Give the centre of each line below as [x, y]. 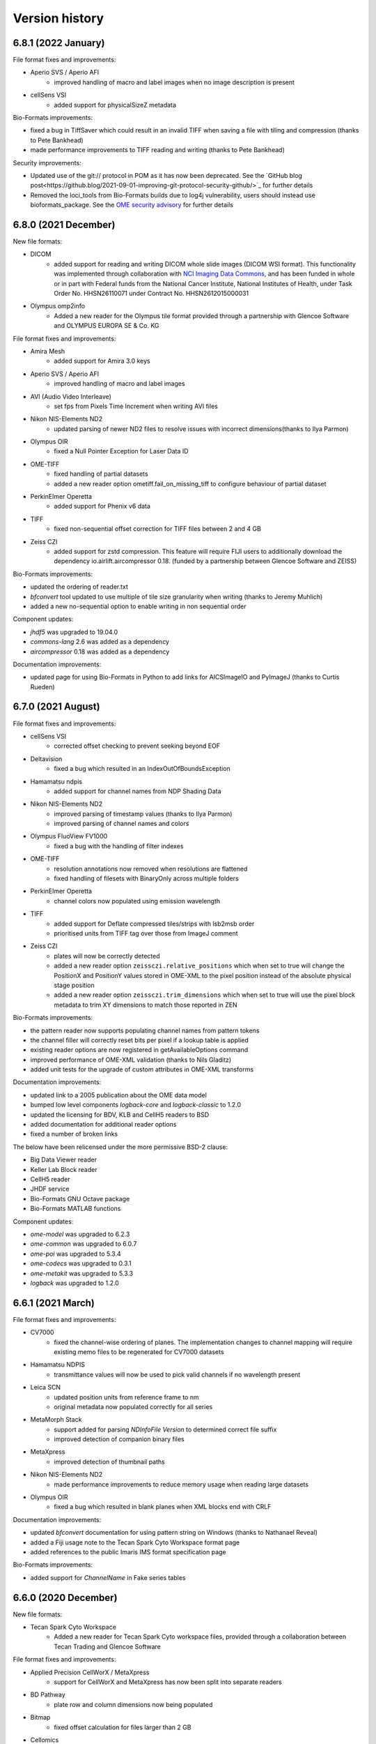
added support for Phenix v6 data [102, 506]
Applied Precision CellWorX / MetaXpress [90, 1672]
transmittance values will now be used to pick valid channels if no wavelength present [177, 1374]
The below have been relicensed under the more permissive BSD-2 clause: [120, 1147]
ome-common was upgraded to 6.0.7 [84, 1244]
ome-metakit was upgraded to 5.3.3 [82, 1273]
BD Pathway [48, 1694]
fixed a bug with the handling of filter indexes [119, 846]
